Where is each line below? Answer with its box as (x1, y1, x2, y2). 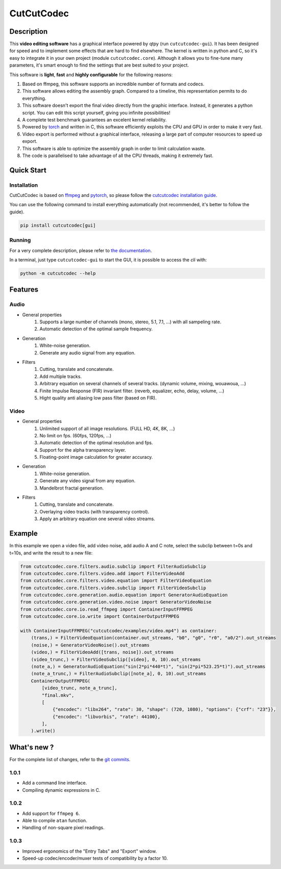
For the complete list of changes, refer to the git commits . (9, 756, 131, 762)
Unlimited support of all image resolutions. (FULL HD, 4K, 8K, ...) (39, 425, 175, 432)
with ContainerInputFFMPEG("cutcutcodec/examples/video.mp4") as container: (20, 628, 217, 634)
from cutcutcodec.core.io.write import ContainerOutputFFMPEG (20, 614, 179, 619)
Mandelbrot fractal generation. (39, 485, 104, 491)
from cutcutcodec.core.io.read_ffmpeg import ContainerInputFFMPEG (20, 606, 193, 612)
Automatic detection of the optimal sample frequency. (39, 326, 153, 332)
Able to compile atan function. (22, 817, 87, 823)
